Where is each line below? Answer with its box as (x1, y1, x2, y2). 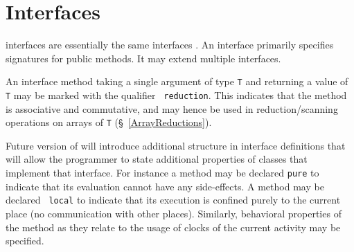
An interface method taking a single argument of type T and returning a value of (6, 74, 348, 89)
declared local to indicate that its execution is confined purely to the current (6, 192, 341, 207)
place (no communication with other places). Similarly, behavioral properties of (6, 206, 342, 220)
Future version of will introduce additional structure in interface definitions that (6, 138, 346, 152)
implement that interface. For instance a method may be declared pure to (6, 165, 319, 180)
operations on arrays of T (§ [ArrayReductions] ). (6, 115, 212, 129)
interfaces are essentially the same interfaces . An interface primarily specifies (6, 37, 334, 52)
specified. (6, 233, 44, 248)
